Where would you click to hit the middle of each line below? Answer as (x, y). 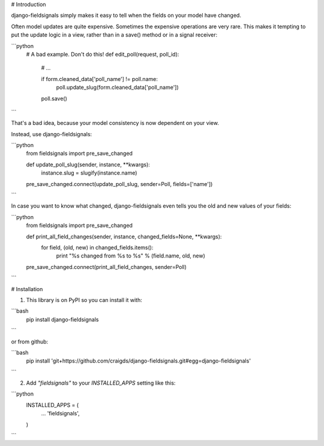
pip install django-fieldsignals (62, 319)
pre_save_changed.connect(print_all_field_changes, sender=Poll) (106, 267)
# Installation (27, 289)
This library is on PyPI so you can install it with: (84, 300)
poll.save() (54, 98)
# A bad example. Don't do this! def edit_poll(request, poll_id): (103, 54)
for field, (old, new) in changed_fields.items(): (97, 247)
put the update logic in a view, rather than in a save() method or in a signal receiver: (114, 35)
